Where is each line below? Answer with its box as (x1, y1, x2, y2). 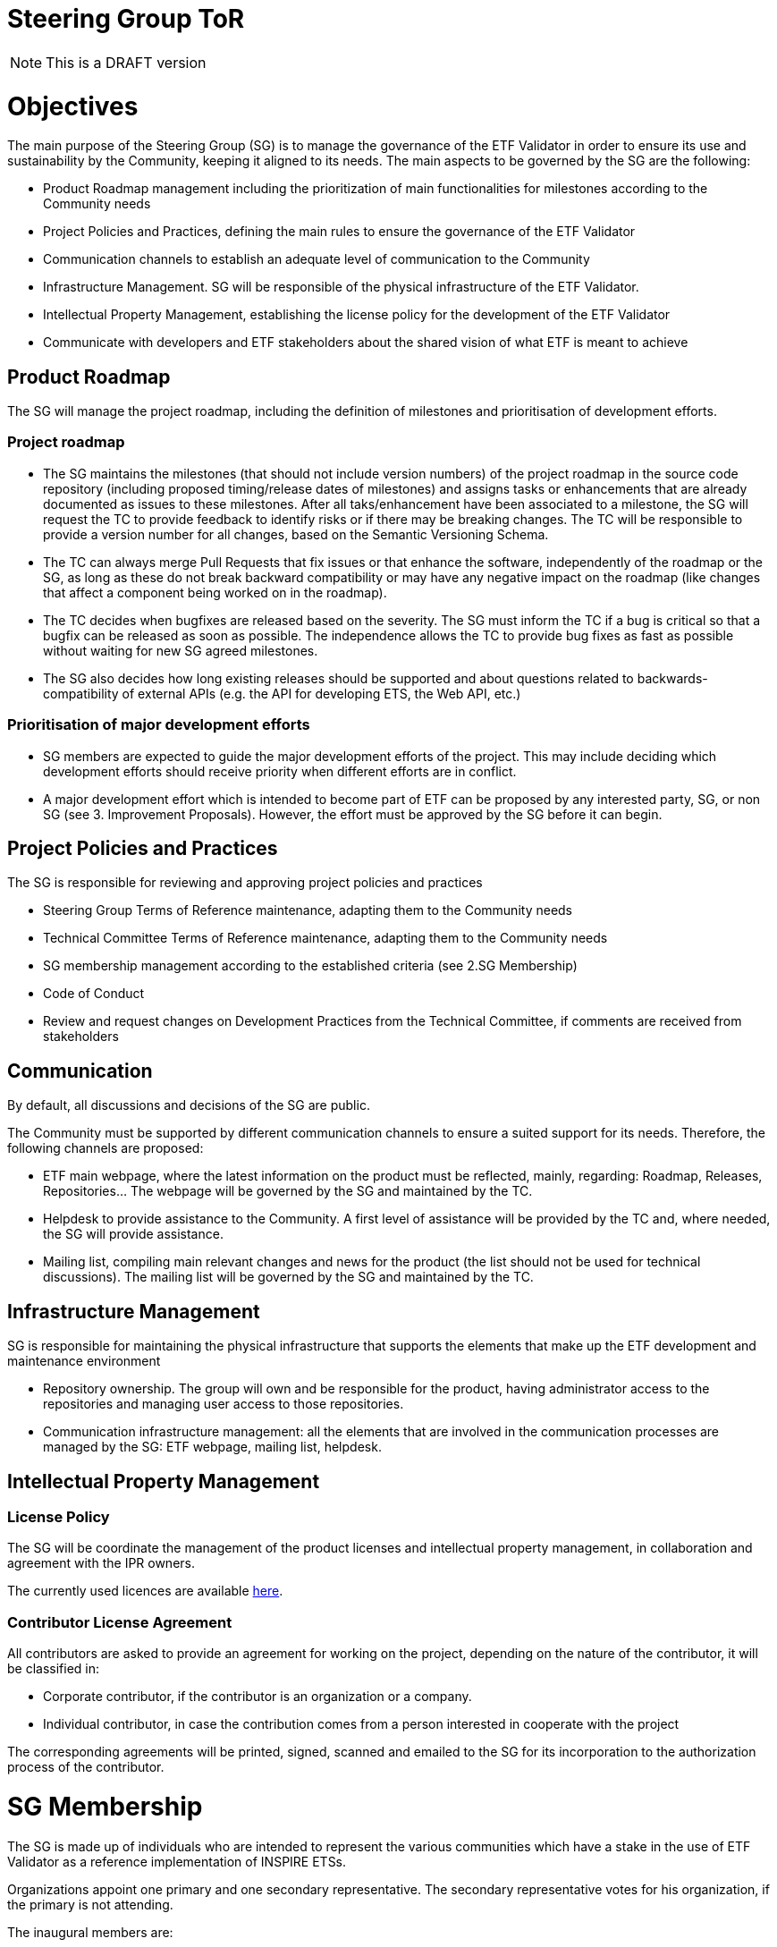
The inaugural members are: (7, 1924, 173, 1940)
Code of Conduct (43, 986, 145, 1002)
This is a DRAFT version (46, 53, 207, 72)
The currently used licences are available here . (7, 1583, 283, 1599)
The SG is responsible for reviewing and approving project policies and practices (7, 875, 483, 891)
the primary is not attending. (7, 1896, 173, 1912)
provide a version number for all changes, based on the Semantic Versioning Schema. (43, 526, 549, 542)
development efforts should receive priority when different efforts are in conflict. (43, 763, 517, 779)
